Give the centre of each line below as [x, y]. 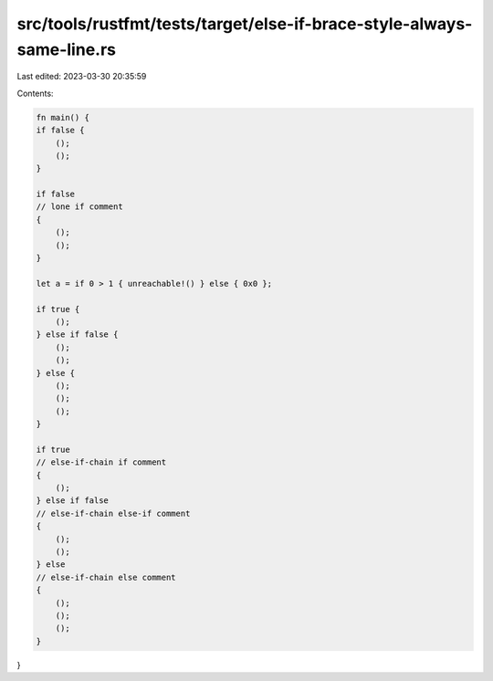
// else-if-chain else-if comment [113, 513]
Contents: [35, 93]
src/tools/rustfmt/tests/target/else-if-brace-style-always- [245, 24]
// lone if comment [79, 207]
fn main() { [63, 117]
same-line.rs [66, 49]
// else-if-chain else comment [106, 577]
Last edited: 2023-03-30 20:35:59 [82, 77]
